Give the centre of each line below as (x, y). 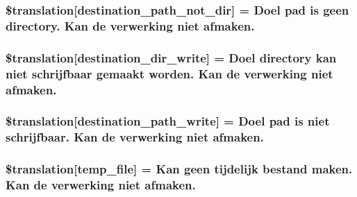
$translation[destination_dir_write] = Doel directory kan (171, 57)
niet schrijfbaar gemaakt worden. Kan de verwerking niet (169, 73)
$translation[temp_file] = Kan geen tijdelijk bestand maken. (179, 169)
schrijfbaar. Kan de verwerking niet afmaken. (135, 137)
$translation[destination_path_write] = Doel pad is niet (168, 121)
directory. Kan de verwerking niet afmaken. (130, 25)
